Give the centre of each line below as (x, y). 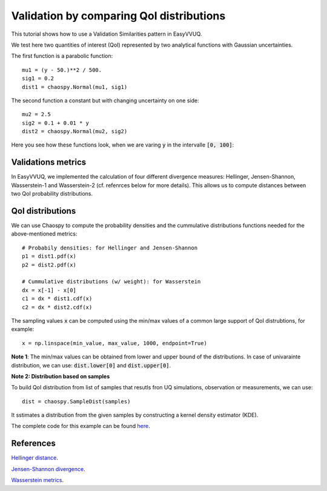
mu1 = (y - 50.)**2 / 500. (62, 70)
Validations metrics (49, 163)
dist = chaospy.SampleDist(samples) (76, 401)
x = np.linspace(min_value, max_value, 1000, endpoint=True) (114, 343)
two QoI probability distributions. (52, 194)
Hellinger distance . (35, 458)
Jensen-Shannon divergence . (48, 469)
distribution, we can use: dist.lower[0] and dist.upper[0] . (91, 365)
